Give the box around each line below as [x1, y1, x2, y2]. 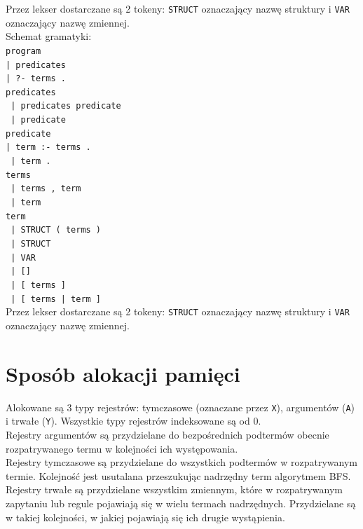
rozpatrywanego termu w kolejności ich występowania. [6, 441, 238, 455]
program [6, 46, 41, 56]
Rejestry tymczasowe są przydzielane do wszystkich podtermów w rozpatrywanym [6, 455, 357, 469]
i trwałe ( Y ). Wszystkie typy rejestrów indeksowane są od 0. [6, 413, 261, 428]
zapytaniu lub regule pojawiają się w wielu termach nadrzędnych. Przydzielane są [6, 495, 356, 510]
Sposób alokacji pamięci [6, 359, 240, 387]
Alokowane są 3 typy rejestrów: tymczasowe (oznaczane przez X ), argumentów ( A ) [6, 399, 355, 414]
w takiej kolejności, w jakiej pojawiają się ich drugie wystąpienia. [6, 509, 285, 524]
